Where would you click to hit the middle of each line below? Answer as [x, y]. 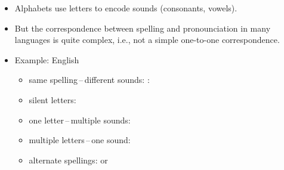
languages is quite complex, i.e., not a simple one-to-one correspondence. [147, 40]
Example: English [47, 59]
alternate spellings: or [68, 160]
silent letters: [53, 99]
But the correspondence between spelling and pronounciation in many [143, 28]
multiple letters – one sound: [80, 140]
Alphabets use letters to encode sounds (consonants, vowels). [126, 8]
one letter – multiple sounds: [80, 120]
